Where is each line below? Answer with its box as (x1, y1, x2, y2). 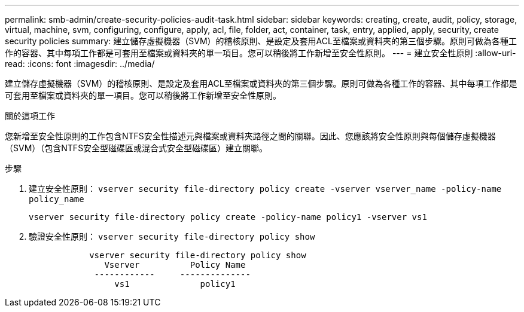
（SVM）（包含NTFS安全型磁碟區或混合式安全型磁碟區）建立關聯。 (5, 143, 268, 153)
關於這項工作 (5, 111, 55, 121)
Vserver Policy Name (104, 260, 246, 270)
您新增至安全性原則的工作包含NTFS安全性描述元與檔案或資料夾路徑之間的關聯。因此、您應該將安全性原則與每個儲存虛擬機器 (5, 131, 496, 141)
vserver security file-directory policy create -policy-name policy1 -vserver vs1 (29, 212, 427, 222)
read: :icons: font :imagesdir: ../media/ (5, 59, 155, 69)
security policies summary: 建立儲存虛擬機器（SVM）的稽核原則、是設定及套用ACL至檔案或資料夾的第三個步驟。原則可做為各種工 (5, 36, 517, 46)
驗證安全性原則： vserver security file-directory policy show (29, 231, 315, 241)
